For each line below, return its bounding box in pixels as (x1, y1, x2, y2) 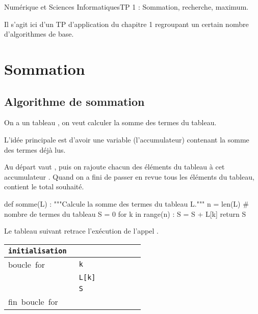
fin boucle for (8, 295, 58, 307)
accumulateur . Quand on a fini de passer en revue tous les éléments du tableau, (4, 171, 254, 182)
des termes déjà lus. (4, 144, 66, 155)
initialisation (8, 246, 67, 255)
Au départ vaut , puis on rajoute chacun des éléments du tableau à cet (4, 161, 225, 172)
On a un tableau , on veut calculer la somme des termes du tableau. (4, 117, 217, 128)
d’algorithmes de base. (4, 28, 74, 39)
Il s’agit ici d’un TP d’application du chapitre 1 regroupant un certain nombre (4, 18, 249, 29)
